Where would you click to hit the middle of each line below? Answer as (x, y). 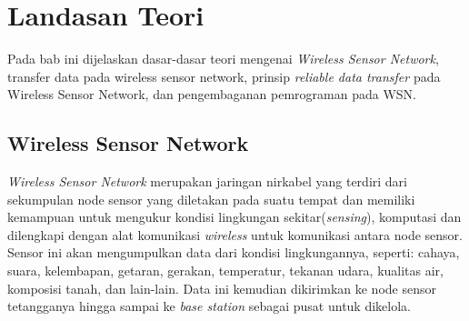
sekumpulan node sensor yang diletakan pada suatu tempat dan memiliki (211, 199)
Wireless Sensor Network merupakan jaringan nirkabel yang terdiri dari (207, 181)
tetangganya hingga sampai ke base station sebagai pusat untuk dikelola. (209, 306)
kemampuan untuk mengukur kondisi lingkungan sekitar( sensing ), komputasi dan (234, 217)
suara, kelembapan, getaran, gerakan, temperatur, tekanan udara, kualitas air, (225, 271)
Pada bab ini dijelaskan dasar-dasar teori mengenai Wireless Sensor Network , (223, 59)
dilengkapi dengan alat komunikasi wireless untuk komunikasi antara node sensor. (235, 234)
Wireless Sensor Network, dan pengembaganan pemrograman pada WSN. (212, 94)
